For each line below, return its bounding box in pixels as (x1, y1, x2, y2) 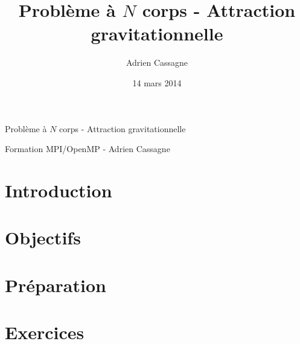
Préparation (5, 272, 106, 297)
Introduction (5, 177, 112, 202)
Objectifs (5, 225, 81, 250)
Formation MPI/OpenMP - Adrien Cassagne (5, 142, 170, 155)
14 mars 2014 (132, 76, 182, 89)
